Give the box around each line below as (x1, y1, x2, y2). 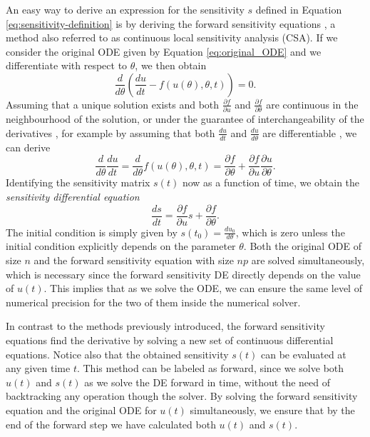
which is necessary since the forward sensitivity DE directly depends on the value (6, 266, 361, 281)
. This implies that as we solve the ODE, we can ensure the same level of (43, 281, 362, 296)
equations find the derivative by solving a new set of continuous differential (6, 333, 334, 347)
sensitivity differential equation (6, 189, 140, 204)
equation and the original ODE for (6, 402, 157, 417)
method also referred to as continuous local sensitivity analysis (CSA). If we (6, 30, 338, 45)
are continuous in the (266, 96, 359, 111)
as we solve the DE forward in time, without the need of (84, 374, 330, 389)
